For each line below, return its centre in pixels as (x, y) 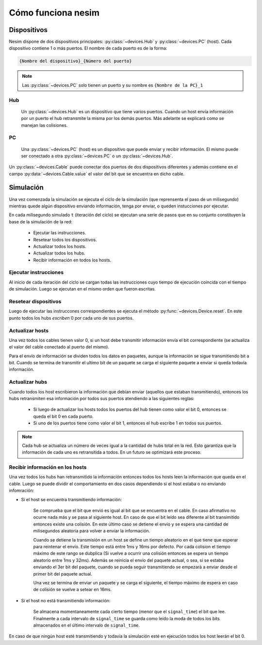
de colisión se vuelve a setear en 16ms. (72, 590)
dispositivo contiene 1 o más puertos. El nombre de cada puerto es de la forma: (88, 48)
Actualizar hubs (28, 382)
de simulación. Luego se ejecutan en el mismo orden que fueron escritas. (82, 289)
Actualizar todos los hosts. (60, 246)
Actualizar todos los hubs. (59, 253)
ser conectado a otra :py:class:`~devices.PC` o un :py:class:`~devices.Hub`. (97, 156)
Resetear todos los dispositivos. (65, 239)
